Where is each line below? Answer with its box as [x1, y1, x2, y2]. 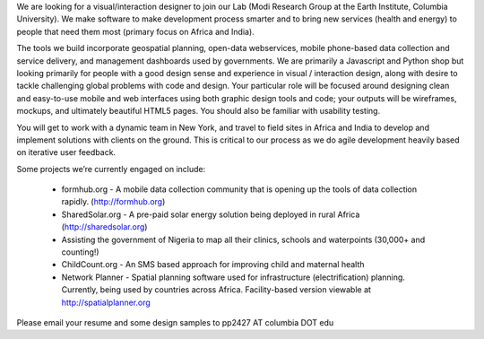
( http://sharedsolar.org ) [61, 222, 148, 232]
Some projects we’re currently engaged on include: [16, 163, 206, 174]
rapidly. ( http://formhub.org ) [61, 196, 166, 207]
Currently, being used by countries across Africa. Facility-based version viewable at [61, 284, 372, 295]
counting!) [61, 247, 99, 257]
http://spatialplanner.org [61, 297, 151, 308]
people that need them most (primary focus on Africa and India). [16, 26, 255, 37]
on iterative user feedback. [16, 147, 117, 158]
